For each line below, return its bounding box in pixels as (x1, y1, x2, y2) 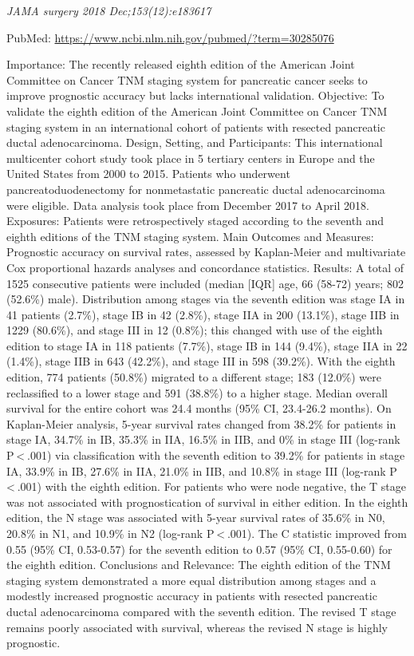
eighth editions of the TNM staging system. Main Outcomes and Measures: (6, 227, 374, 244)
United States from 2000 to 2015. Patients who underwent (6, 165, 290, 182)
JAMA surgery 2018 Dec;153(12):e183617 (6, 2, 211, 18)
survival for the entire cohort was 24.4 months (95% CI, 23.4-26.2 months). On (6, 400, 392, 417)
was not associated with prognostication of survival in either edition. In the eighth (6, 493, 408, 510)
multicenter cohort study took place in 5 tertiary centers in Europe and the (6, 149, 375, 166)
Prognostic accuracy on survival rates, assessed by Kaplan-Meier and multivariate (6, 243, 406, 260)
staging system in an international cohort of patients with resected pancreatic (6, 118, 385, 135)
